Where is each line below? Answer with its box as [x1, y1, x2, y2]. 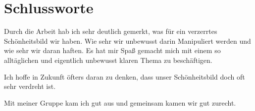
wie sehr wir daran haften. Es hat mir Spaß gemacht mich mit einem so [4, 45, 221, 55]
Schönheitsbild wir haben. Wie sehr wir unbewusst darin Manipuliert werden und [4, 35, 251, 46]
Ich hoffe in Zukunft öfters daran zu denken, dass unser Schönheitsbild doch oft [4, 71, 245, 82]
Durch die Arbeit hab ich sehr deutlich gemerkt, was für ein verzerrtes [4, 26, 217, 36]
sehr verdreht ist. [4, 81, 56, 91]
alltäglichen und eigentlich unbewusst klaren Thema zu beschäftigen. [4, 55, 212, 65]
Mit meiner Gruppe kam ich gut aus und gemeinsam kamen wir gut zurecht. [4, 97, 236, 108]
